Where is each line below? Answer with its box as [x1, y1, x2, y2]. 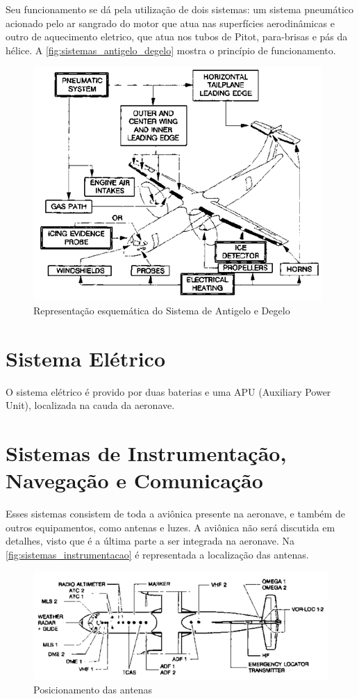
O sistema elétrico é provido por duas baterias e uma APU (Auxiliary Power [6, 384, 331, 399]
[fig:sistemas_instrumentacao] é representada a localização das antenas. [6, 547, 309, 561]
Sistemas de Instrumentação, [6, 439, 287, 467]
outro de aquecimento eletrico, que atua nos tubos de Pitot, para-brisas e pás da [6, 29, 348, 44]
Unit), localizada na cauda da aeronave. [6, 398, 175, 412]
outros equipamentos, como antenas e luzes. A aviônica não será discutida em [6, 520, 335, 534]
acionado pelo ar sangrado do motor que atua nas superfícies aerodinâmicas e [6, 15, 335, 30]
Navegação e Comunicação [6, 466, 263, 495]
